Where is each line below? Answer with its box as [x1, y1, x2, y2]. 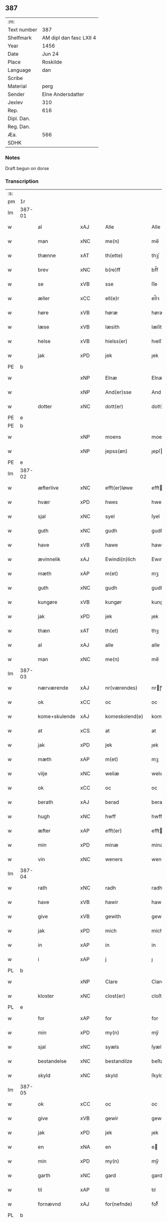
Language [7, 67, 31, 74]
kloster [38, 992, 54, 999]
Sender [7, 90, 25, 97]
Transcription [5, 178, 39, 185]
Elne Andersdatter [42, 90, 84, 97]
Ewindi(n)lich [105, 556, 136, 563]
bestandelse [38, 1058, 67, 1065]
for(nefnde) [105, 1201, 133, 1208]
